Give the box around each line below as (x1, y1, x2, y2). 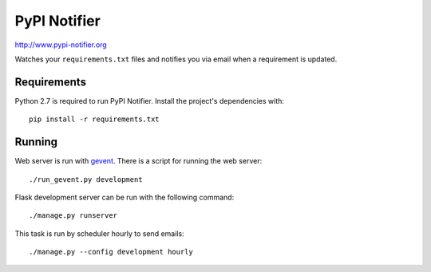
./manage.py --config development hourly (29, 247, 193, 257)
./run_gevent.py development (29, 175, 143, 183)
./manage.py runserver (29, 211, 118, 220)
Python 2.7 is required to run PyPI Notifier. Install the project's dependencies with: (14, 96, 285, 105)
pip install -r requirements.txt (29, 115, 160, 124)
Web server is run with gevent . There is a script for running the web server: (14, 156, 263, 166)
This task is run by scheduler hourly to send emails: (14, 228, 184, 238)
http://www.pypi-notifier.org (14, 40, 107, 49)
